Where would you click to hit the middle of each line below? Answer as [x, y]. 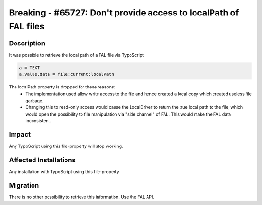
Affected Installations [42, 160]
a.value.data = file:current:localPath [66, 74]
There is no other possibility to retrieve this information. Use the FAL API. [82, 197]
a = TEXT [30, 67]
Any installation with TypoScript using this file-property [64, 171]
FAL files [27, 26]
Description [27, 43]
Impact [20, 135]
